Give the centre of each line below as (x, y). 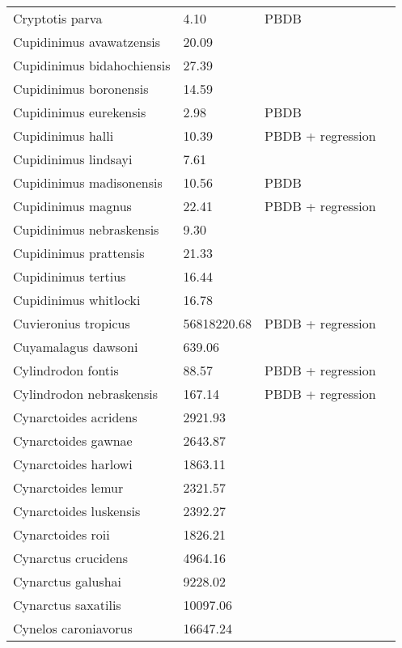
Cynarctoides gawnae (73, 440)
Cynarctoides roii (61, 534)
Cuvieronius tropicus (72, 323)
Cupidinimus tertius (70, 276)
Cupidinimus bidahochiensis (92, 65)
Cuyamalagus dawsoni (76, 347)
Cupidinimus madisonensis (88, 182)
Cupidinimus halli (63, 136)
